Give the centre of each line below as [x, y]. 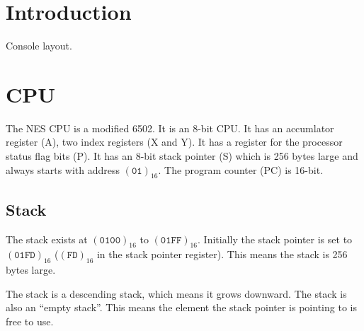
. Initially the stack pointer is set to [275, 239]
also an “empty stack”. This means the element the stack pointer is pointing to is [181, 307]
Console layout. [39, 46]
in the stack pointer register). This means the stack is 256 [222, 254]
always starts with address [63, 169]
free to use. [30, 321]
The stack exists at [47, 239]
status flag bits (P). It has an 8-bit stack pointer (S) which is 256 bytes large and [182, 156]
